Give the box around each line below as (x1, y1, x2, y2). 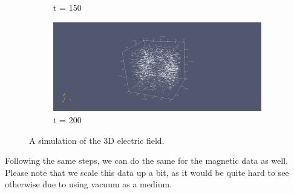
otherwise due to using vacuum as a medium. (5, 178, 172, 190)
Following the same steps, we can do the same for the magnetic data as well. (5, 154, 288, 167)
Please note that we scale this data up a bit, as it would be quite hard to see (5, 166, 289, 178)
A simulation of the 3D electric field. (29, 134, 165, 146)
